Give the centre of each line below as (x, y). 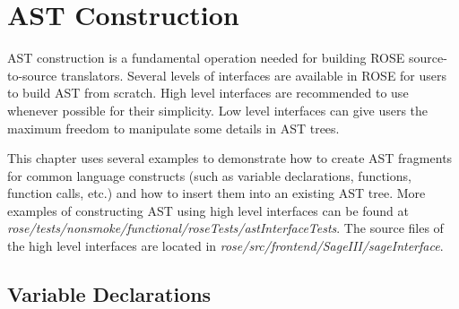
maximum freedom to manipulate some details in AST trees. (173, 128)
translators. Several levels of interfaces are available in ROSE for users (254, 75)
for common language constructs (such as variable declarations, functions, (209, 175)
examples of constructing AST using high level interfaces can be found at (208, 210)
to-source (32, 75)
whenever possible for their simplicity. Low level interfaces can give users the (218, 110)
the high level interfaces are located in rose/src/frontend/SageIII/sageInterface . (225, 246)
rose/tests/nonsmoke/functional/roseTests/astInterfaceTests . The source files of (225, 228)
